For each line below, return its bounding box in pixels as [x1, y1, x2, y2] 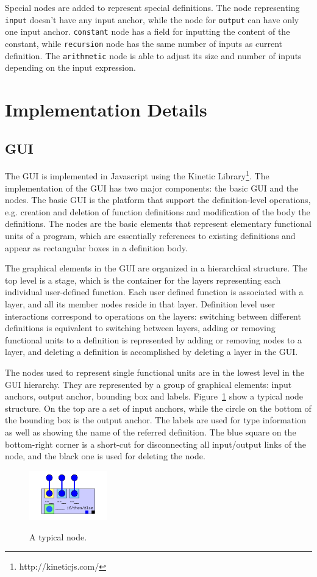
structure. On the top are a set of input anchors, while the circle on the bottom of [5, 401, 312, 414]
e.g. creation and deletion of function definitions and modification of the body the [5, 205, 310, 218]
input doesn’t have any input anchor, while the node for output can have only [5, 13, 299, 26]
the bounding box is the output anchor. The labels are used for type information [5, 414, 306, 426]
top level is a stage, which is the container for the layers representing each [5, 273, 281, 286]
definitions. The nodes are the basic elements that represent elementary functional [5, 217, 312, 230]
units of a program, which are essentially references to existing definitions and [5, 229, 296, 242]
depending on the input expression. [5, 61, 136, 74]
